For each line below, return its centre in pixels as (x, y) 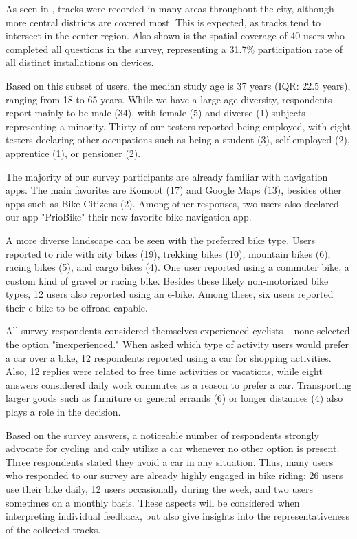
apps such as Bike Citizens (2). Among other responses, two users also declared (172, 203)
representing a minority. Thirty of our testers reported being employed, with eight (178, 126)
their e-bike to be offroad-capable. (77, 307)
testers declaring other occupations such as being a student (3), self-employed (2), (178, 140)
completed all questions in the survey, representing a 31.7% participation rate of (174, 49)
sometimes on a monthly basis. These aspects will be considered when (153, 502)
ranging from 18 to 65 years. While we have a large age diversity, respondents (169, 99)
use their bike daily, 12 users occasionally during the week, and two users (160, 489)
